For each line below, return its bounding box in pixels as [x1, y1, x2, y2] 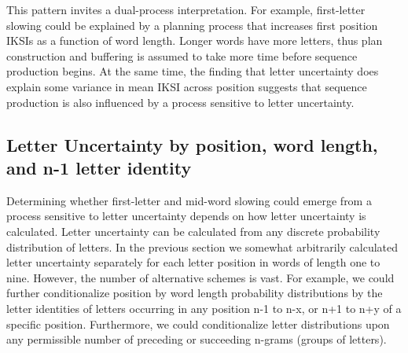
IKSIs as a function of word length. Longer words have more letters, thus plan [6, 32, 383, 49]
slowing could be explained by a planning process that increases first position [6, 17, 378, 33]
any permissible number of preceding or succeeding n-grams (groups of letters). [6, 331, 387, 347]
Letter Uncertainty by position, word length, [6, 132, 378, 156]
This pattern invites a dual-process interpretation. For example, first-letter [6, 2, 366, 17]
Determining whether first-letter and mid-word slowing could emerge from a [6, 192, 372, 208]
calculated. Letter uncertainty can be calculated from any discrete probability [6, 222, 380, 239]
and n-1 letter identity [6, 155, 192, 179]
